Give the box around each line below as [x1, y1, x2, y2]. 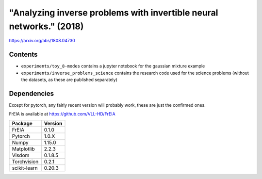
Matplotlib [12, 146, 35, 152]
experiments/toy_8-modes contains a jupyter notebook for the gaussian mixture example [21, 63, 205, 69]
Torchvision [12, 158, 39, 165]
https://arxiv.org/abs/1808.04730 [9, 38, 75, 44]
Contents [9, 50, 38, 59]
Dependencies [9, 89, 54, 98]
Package [12, 120, 33, 127]
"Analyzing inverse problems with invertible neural [9, 7, 218, 18]
